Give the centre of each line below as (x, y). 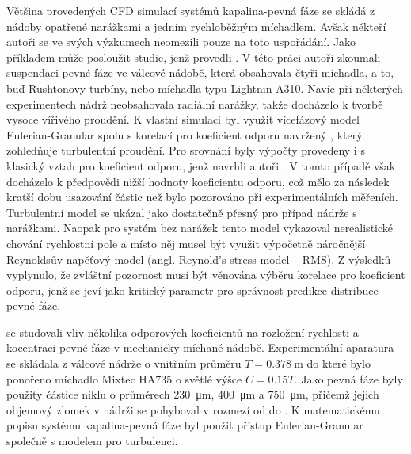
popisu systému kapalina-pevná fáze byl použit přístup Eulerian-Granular (185, 425)
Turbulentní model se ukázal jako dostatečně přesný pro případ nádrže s (182, 212)
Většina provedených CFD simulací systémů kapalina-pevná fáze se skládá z (191, 10)
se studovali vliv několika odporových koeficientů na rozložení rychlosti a (183, 332)
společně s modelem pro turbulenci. (92, 441)
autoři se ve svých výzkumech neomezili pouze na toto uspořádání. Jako (181, 42)
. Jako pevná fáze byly (348, 378)
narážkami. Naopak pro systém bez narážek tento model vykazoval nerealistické (200, 228)
